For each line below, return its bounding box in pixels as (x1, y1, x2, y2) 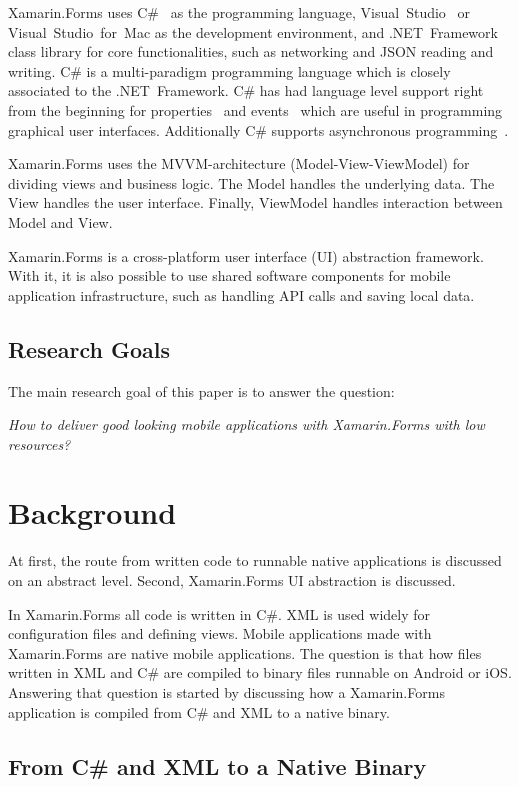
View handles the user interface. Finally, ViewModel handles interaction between (8, 192, 503, 213)
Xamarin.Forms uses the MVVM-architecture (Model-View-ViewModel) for (8, 153, 470, 174)
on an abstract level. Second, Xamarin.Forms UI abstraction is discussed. (8, 570, 456, 591)
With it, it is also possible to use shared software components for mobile (8, 265, 451, 286)
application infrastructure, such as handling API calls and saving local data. (8, 284, 475, 305)
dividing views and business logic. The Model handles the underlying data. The (8, 172, 495, 193)
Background (8, 492, 177, 533)
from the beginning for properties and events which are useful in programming (8, 99, 503, 120)
